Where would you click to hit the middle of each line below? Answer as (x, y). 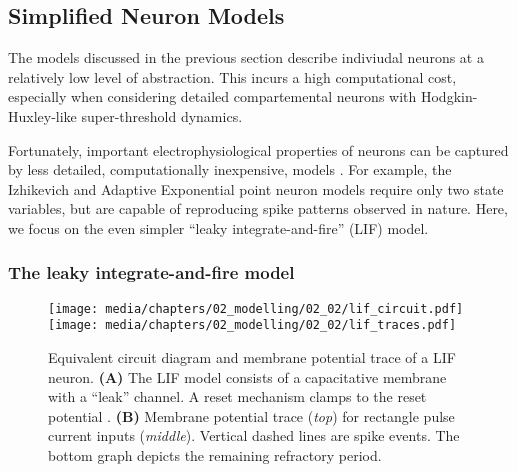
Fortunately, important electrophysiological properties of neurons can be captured (258, 149)
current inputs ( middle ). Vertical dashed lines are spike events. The (254, 435)
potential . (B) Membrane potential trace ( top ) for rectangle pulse (251, 415)
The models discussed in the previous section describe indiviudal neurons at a (246, 57)
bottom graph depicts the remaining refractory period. (215, 455)
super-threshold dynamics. (162, 115)
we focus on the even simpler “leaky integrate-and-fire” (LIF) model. (218, 227)
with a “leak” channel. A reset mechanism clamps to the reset (237, 396)
